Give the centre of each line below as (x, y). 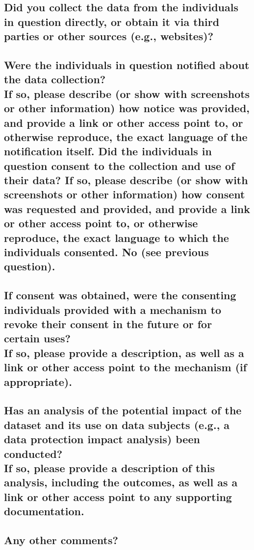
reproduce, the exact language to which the (116, 237)
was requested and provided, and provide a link (127, 208)
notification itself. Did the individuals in (108, 151)
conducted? (33, 453)
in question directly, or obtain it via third (112, 21)
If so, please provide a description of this (109, 467)
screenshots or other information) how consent (125, 194)
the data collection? (55, 79)
